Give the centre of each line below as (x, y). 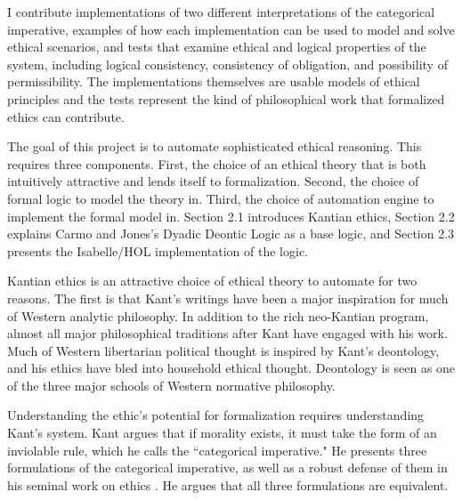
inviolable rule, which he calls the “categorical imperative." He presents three (217, 450)
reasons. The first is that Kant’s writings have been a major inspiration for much (228, 298)
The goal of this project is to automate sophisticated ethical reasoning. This (215, 146)
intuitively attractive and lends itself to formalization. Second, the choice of (213, 181)
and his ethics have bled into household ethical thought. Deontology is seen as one (231, 368)
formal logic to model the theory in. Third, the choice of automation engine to (221, 198)
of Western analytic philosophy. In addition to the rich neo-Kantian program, (218, 315)
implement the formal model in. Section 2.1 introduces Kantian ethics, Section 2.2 (231, 216)
